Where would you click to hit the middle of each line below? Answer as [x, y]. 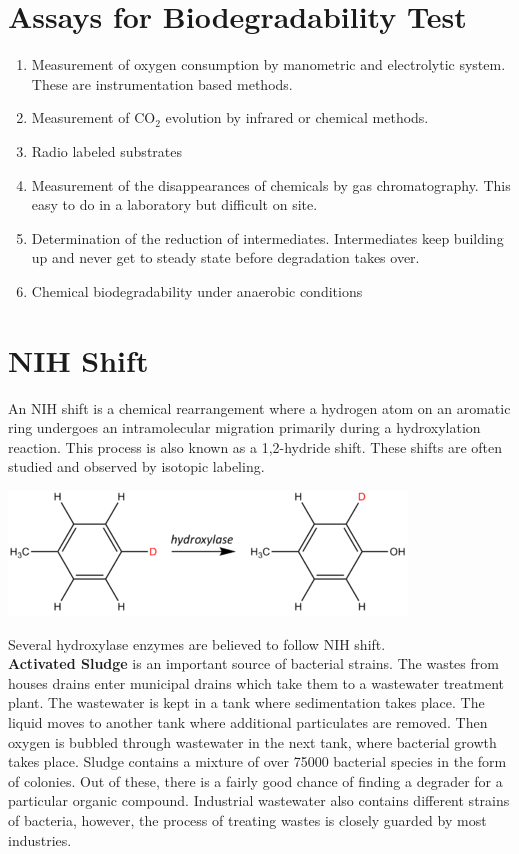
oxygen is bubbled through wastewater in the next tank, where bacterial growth [252, 741]
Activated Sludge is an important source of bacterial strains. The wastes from [253, 663]
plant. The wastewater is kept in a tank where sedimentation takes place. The [246, 702]
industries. [40, 839]
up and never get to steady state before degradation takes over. [225, 257]
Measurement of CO [93, 117]
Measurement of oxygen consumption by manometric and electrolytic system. [268, 64]
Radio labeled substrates [106, 150]
